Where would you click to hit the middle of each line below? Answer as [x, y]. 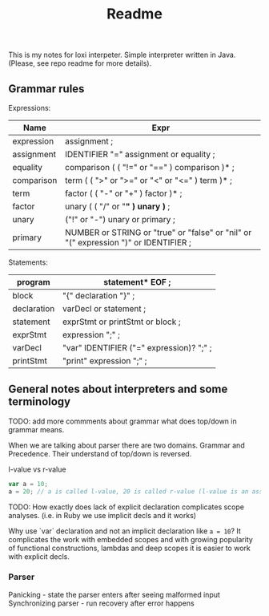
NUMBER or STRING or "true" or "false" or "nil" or [159, 232]
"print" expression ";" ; [105, 361]
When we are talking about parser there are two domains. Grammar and [127, 445]
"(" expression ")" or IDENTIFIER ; [128, 243]
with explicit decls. [39, 556]
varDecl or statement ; [104, 308]
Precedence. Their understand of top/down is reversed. [100, 453]
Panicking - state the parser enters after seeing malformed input [114, 594]
